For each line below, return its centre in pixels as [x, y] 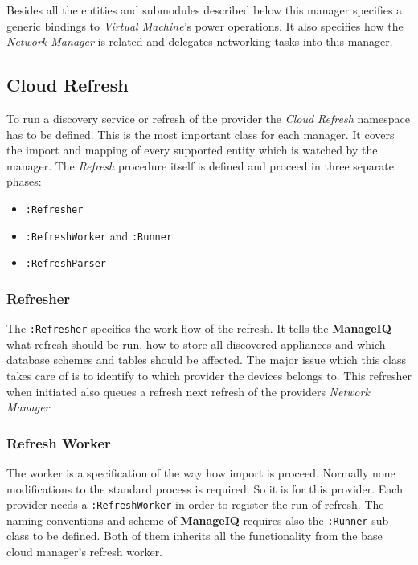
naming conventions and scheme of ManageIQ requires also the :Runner [187, 520]
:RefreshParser [66, 264]
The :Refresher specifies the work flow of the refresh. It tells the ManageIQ [199, 328]
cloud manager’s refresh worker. [85, 552]
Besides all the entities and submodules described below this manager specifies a [205, 10]
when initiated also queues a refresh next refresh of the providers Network [188, 391]
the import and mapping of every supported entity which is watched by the [192, 150]
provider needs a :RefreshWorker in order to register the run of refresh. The [195, 504]
